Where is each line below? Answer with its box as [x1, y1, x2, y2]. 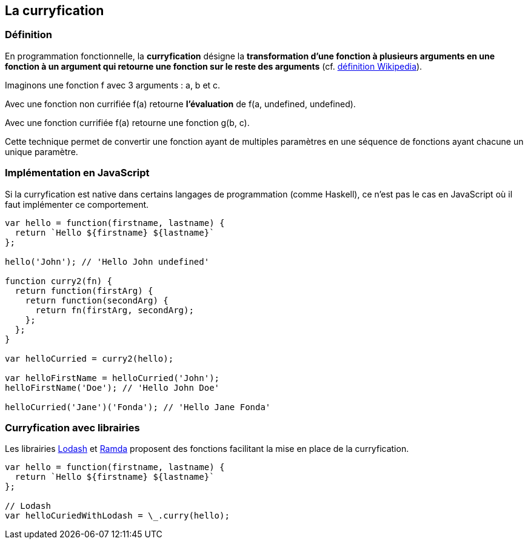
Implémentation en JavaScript [5, 167, 150, 179]
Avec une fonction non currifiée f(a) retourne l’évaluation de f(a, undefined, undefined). [5, 98, 356, 109]
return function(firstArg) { [15, 285, 153, 296]
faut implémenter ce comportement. [5, 199, 149, 210]
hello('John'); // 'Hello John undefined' [5, 256, 210, 267]
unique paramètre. [5, 146, 78, 157]
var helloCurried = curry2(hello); [5, 353, 174, 363]
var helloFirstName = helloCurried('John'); [5, 373, 220, 383]
